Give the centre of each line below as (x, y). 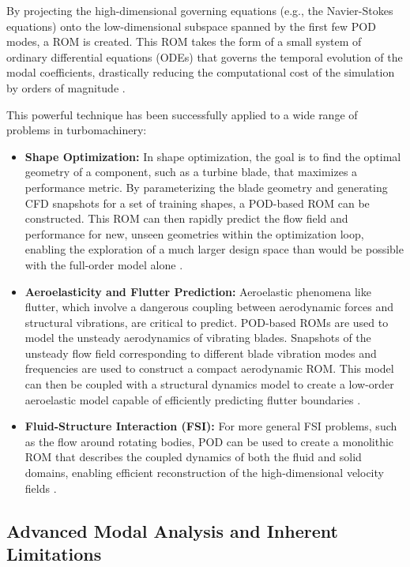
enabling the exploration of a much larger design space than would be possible (214, 249)
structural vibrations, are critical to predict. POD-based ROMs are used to (207, 322)
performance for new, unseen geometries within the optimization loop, (194, 233)
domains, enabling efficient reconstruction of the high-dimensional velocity (204, 473)
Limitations (54, 554)
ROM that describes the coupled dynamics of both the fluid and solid (193, 457)
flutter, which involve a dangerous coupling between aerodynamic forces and (209, 307)
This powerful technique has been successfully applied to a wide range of (182, 114)
